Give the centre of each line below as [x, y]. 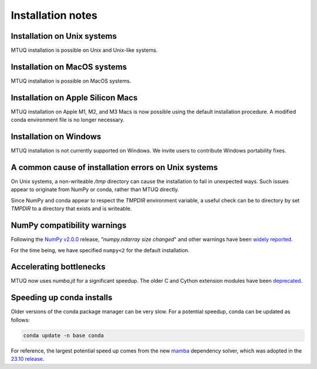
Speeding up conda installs [62, 298]
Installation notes [54, 15]
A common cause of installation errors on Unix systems [114, 167]
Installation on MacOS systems [69, 67]
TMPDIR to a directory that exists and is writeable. [71, 209]
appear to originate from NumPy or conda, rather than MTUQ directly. [95, 189]
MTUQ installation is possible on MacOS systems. [71, 81]
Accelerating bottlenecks [58, 267]
